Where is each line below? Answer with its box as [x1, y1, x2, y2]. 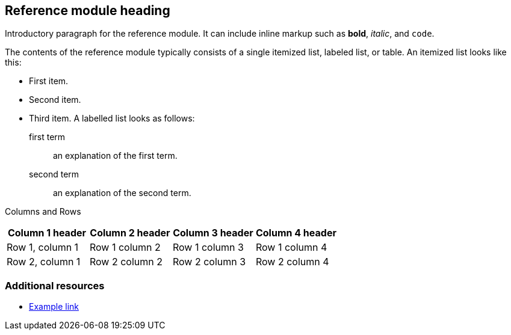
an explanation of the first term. [53, 150, 178, 161]
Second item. [29, 94, 81, 105]
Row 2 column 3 [172, 256, 246, 268]
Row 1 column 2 [89, 241, 161, 254]
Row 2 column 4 [255, 256, 329, 268]
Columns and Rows [5, 206, 81, 217]
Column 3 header [173, 227, 253, 239]
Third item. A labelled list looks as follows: [29, 113, 195, 124]
